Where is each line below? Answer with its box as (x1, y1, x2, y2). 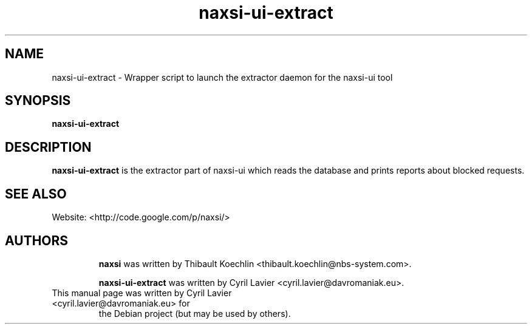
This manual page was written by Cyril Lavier (52, 287, 232, 298)
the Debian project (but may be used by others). (98, 308, 291, 319)
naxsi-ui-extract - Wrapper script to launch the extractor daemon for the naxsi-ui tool (52, 72, 393, 83)
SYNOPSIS (5, 93, 71, 109)
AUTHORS (5, 232, 69, 248)
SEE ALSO (5, 186, 67, 202)
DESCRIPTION (5, 139, 92, 155)
